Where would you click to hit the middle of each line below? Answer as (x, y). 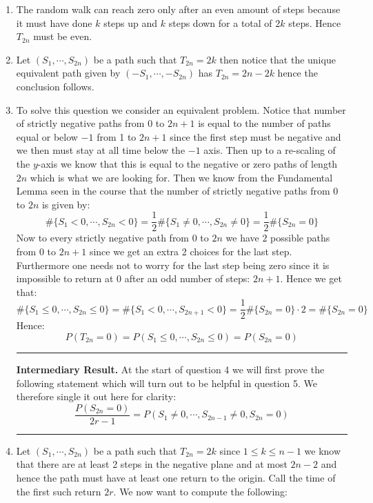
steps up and (131, 22)
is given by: (66, 204)
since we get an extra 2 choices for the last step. (191, 251)
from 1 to (117, 136)
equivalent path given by (68, 73)
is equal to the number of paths (264, 123)
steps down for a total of (220, 22)
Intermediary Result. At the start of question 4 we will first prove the (170, 369)
